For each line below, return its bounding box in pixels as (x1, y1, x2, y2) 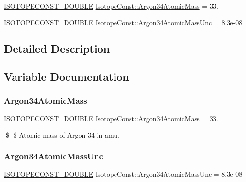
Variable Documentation (4, 69, 129, 84)
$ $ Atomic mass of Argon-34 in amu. (5, 129, 119, 140)
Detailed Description (4, 41, 110, 56)
